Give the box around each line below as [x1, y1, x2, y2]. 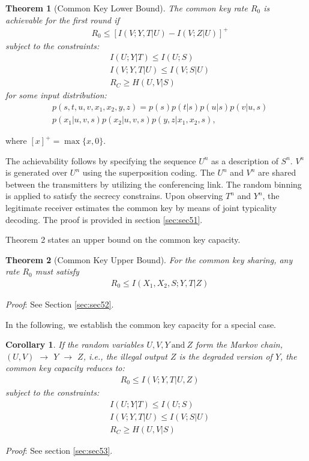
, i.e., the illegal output [83, 349, 167, 362]
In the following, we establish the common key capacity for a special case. [5, 318, 277, 330]
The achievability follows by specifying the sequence [5, 154, 196, 167]
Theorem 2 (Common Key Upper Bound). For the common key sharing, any [5, 253, 293, 266]
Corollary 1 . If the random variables [5, 338, 144, 351]
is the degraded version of [179, 349, 272, 362]
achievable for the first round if [5, 13, 119, 26]
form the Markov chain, [196, 338, 283, 351]
